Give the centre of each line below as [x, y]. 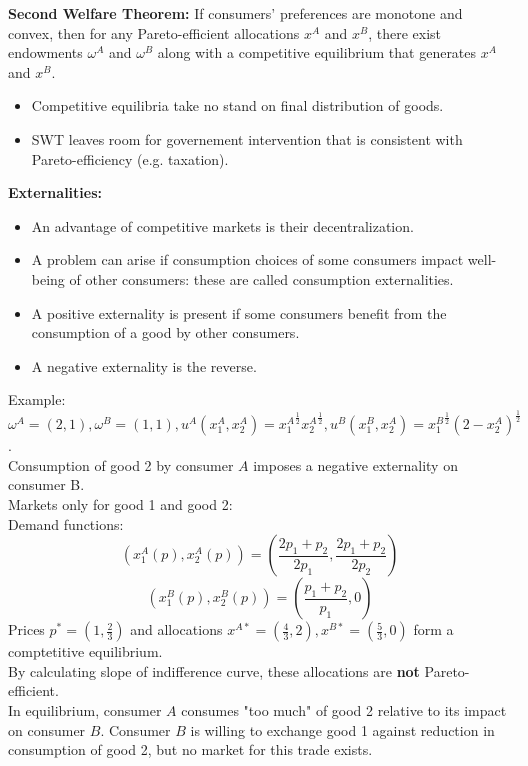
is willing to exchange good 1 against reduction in [342, 729]
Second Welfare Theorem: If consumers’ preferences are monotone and [235, 13]
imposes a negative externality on [355, 464]
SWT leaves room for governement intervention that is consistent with [247, 138]
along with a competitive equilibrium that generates [317, 52]
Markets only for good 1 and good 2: [120, 504]
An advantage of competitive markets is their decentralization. [222, 225]
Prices [26, 629]
